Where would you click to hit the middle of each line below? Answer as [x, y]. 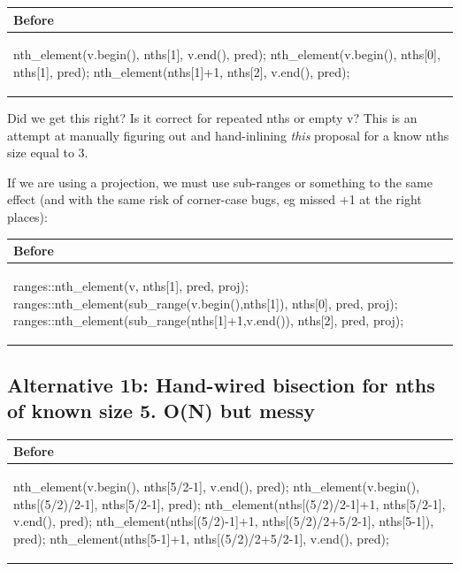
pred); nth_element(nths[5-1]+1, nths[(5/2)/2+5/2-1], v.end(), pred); [201, 538]
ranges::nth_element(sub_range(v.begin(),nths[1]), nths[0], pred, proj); [206, 303]
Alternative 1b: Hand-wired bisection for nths [221, 384]
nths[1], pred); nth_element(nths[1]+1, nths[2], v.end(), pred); [182, 71]
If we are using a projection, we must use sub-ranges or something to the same [220, 182]
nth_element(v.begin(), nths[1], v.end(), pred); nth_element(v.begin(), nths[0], [227, 54]
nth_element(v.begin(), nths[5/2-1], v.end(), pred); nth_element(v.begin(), [217, 487]
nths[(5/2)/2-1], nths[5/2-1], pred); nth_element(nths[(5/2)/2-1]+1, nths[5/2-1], [230, 503]
